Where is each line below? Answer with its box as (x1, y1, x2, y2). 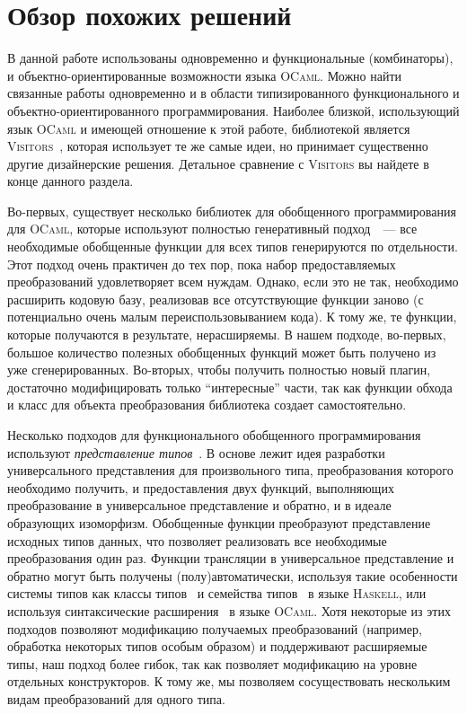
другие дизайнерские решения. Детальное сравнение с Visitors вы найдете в (7, 154, 429, 172)
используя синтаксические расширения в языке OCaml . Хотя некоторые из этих (7, 601, 451, 620)
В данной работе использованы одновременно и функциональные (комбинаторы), (7, 48, 454, 67)
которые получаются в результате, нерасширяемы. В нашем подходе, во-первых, (7, 325, 446, 344)
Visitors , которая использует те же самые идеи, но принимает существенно (7, 137, 428, 155)
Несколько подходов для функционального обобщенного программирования (7, 426, 421, 444)
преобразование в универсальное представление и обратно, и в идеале (7, 496, 392, 515)
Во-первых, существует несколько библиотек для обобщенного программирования (7, 201, 456, 220)
